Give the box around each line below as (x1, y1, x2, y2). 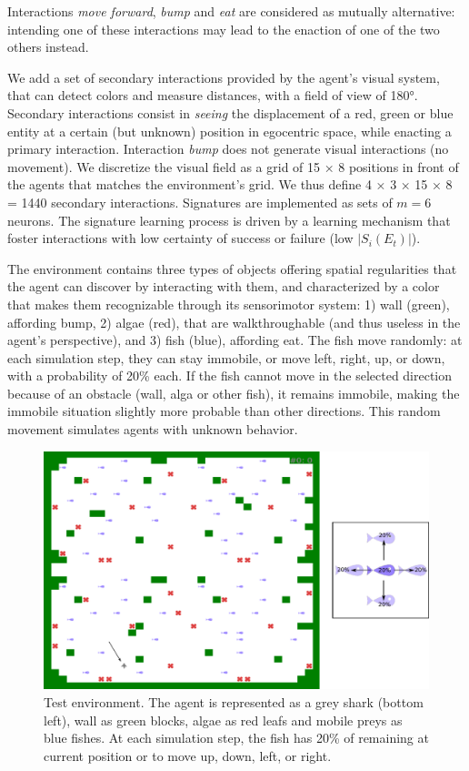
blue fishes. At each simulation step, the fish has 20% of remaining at (44, 728, 429, 747)
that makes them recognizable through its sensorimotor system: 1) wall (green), (7, 294, 450, 313)
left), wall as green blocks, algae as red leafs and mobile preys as (44, 710, 403, 729)
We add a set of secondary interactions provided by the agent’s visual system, (7, 67, 440, 86)
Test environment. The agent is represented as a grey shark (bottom (44, 692, 424, 711)
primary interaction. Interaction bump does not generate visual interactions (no (7, 139, 449, 158)
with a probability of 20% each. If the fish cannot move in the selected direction (7, 366, 453, 385)
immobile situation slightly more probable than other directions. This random (7, 401, 441, 421)
